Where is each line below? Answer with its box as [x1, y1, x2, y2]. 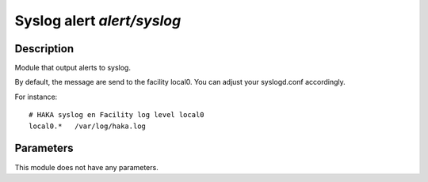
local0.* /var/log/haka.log [29, 121, 147, 131]
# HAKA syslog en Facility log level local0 [29, 111, 205, 119]
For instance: [14, 92, 58, 101]
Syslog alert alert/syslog [14, 12, 182, 29]
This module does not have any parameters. [14, 162, 159, 172]
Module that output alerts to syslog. [14, 63, 131, 73]
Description [14, 42, 75, 55]
